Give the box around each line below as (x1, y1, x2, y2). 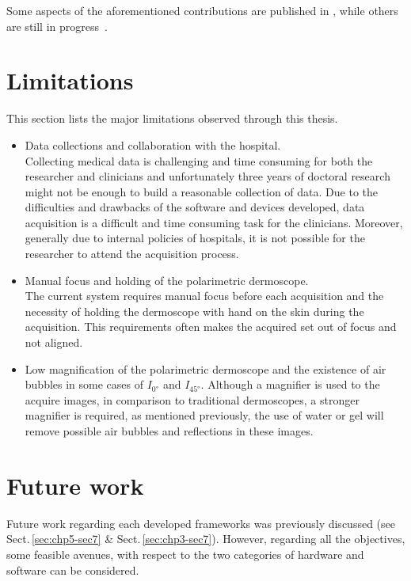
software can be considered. (6, 561, 139, 578)
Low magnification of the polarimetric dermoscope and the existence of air (25, 360, 386, 377)
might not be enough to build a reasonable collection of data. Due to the (25, 183, 379, 199)
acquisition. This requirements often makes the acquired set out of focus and (25, 318, 397, 335)
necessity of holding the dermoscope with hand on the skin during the (25, 302, 364, 319)
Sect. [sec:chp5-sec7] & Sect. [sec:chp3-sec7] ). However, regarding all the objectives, (6, 530, 405, 547)
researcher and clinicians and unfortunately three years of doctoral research (25, 168, 390, 184)
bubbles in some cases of (25, 376, 144, 393)
